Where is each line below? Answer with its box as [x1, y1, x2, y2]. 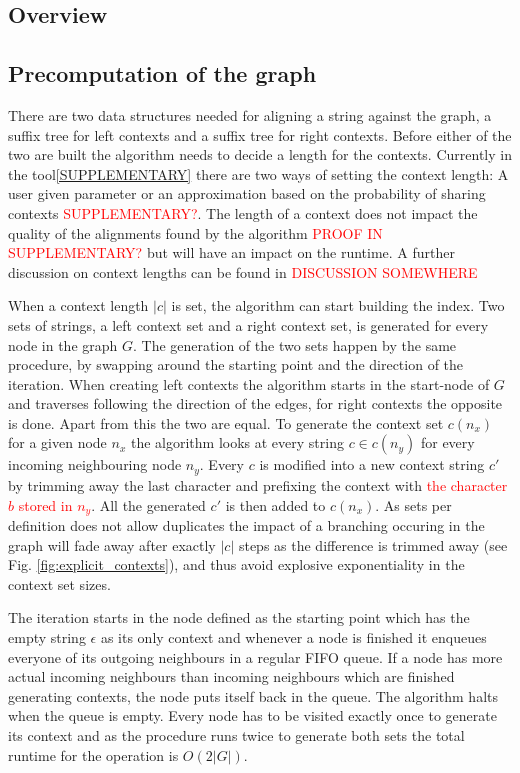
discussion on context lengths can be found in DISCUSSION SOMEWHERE [8, 261, 478, 282]
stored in [18, 494, 73, 515]
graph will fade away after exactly [8, 534, 216, 555]
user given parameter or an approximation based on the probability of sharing [8, 183, 486, 204]
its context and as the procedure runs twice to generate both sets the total [8, 724, 465, 745]
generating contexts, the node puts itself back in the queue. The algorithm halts [8, 685, 498, 706]
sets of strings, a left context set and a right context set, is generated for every [8, 314, 489, 335]
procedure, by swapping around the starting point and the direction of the [8, 354, 464, 375]
